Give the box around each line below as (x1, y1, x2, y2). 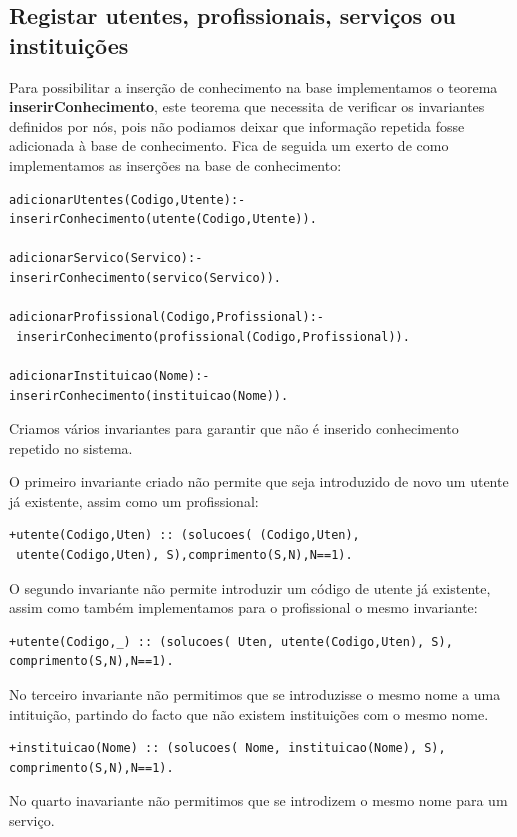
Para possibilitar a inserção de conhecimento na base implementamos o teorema (9, 76, 498, 97)
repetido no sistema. (9, 437, 133, 458)
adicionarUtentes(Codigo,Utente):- (9, 192, 246, 207)
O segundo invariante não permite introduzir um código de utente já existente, (9, 577, 491, 598)
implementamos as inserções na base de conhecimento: (9, 154, 342, 175)
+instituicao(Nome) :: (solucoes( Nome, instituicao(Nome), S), (9, 741, 446, 756)
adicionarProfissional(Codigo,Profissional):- (9, 310, 324, 325)
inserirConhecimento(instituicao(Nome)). (9, 388, 289, 403)
